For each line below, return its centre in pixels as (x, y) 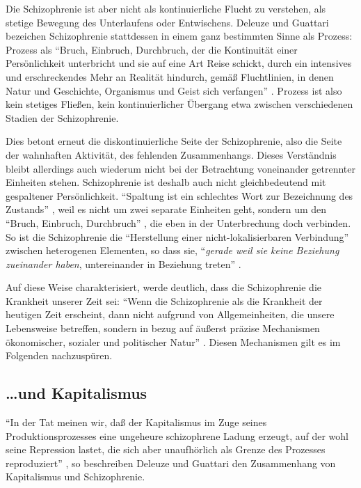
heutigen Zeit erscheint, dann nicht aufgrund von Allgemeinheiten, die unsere (170, 314)
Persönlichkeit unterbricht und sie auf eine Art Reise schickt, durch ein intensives (179, 63)
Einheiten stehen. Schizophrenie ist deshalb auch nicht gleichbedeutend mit (166, 182)
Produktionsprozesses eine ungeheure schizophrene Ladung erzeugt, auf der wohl (177, 435)
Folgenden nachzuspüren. (59, 355)
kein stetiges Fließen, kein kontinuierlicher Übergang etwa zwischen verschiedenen (179, 104)
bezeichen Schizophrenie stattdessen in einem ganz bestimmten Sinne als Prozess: (179, 36)
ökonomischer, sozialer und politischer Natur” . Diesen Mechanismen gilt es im (173, 341)
